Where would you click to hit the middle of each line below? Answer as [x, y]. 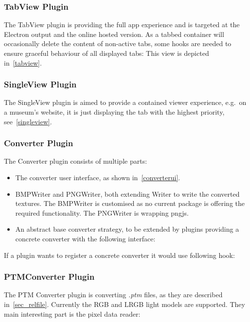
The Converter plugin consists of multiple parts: [76, 161]
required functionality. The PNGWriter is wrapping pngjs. [102, 212]
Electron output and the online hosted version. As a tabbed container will [114, 34]
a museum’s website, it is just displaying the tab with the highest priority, [114, 112]
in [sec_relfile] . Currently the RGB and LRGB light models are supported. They [125, 304]
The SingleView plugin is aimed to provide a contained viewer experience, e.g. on [125, 102]
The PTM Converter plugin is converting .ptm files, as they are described [113, 295]
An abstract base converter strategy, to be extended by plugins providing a [127, 229]
